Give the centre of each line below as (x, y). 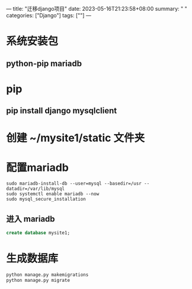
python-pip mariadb (44, 63)
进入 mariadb (31, 219)
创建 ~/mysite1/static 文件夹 (76, 138)
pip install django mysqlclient (62, 111)
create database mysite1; (38, 233)
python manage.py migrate (38, 280)
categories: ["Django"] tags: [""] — (49, 15)
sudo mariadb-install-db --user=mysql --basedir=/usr (74, 184)
